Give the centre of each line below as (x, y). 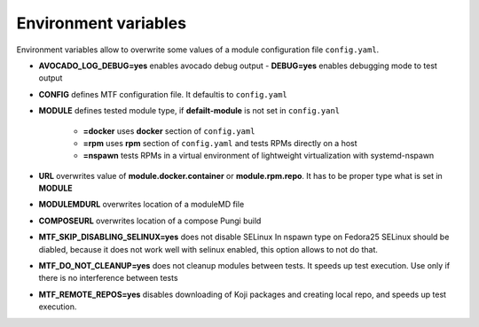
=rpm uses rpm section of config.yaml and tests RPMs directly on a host (220, 143)
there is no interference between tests (108, 278)
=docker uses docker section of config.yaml (169, 131)
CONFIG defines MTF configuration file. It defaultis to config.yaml (163, 94)
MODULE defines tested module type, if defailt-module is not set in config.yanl (189, 111)
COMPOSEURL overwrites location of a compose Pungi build (150, 221)
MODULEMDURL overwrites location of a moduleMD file (141, 205)
